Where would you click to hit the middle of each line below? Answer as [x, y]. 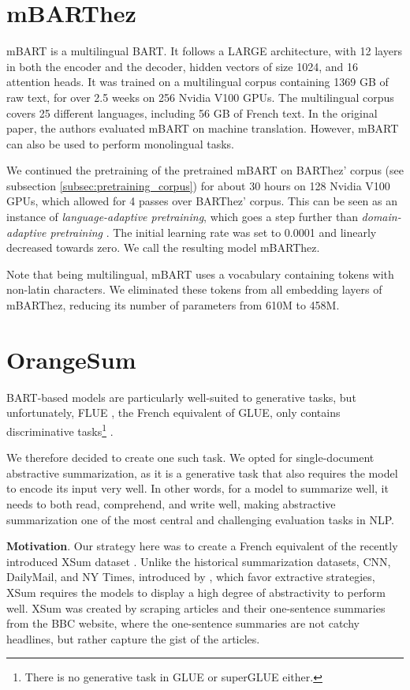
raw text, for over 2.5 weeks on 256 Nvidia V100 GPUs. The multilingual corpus [200, 97]
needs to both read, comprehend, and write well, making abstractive [171, 503]
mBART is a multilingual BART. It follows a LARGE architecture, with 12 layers [204, 51]
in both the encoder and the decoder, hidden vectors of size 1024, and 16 [182, 66]
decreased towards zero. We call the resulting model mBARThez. [163, 247]
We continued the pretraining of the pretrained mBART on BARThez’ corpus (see [205, 170]
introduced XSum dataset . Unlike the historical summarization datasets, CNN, [199, 561]
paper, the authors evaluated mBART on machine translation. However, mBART [203, 128]
